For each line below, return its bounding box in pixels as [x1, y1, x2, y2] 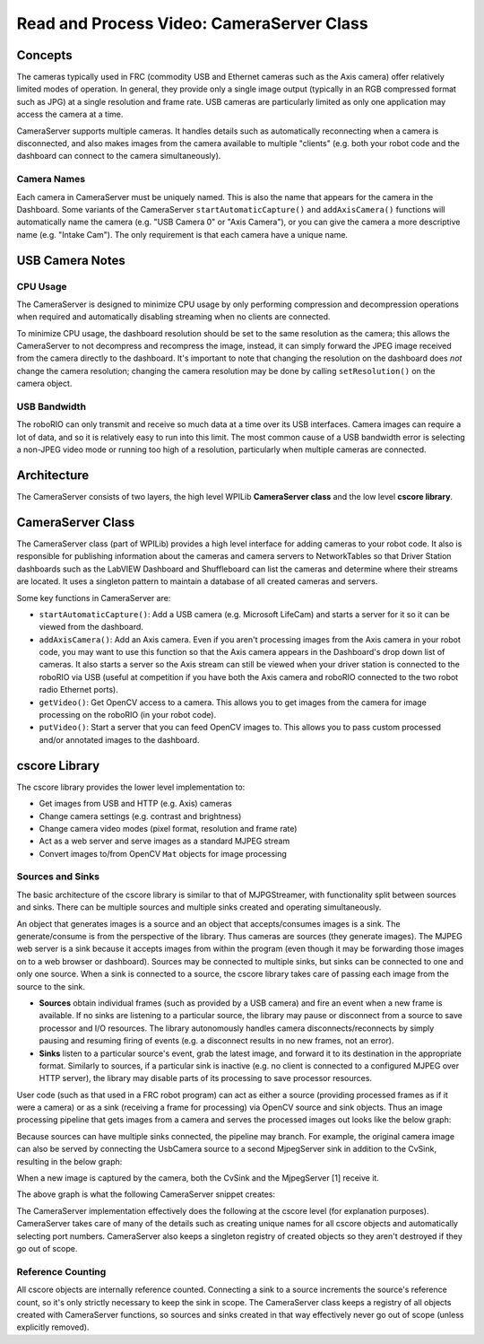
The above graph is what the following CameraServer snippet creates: [16, 1189, 276, 1200]
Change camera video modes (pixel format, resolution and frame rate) [39, 823, 298, 833]
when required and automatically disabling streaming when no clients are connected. [16, 311, 331, 322]
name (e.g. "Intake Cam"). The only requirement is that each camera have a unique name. [16, 229, 349, 240]
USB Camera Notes [16, 252, 125, 268]
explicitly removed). [16, 1322, 90, 1332]
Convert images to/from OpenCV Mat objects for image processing [39, 848, 287, 859]
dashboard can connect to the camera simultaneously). [16, 151, 221, 161]
